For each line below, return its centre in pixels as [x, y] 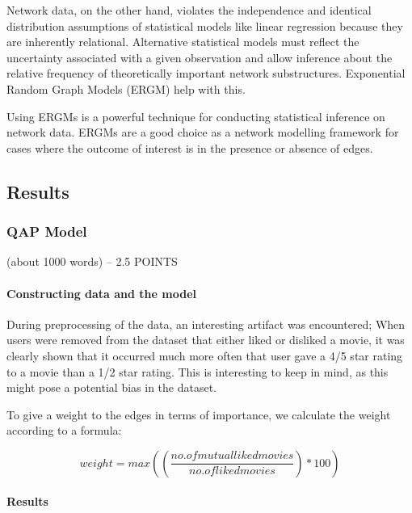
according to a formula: [64, 430]
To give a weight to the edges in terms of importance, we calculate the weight [199, 414]
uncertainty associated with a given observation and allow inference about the [200, 57]
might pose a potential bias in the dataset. [112, 387]
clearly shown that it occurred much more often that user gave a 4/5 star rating [205, 355]
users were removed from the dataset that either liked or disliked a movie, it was [206, 340]
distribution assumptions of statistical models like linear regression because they [205, 25]
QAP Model [47, 231]
